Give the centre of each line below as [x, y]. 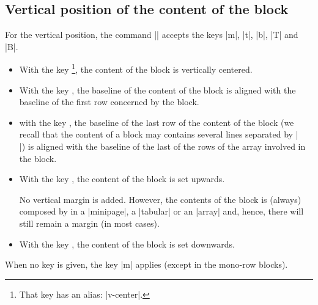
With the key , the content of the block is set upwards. [122, 179]
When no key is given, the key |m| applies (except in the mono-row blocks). [146, 264]
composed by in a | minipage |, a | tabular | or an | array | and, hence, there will [161, 211]
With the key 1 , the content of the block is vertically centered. [136, 68]
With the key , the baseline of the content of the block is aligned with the [157, 90]
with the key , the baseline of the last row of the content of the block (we [157, 122]
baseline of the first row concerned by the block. [109, 102]
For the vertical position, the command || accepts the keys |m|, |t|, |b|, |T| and [152, 35]
